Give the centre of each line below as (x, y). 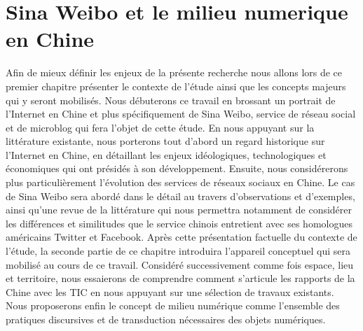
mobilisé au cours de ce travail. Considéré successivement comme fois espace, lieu (180, 264)
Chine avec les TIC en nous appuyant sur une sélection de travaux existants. (170, 291)
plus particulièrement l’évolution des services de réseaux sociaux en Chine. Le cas (180, 182)
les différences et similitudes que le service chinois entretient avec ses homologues (179, 223)
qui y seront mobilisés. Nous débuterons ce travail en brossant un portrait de (171, 100)
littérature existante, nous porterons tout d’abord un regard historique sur (165, 141)
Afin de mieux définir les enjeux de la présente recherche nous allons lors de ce (174, 72)
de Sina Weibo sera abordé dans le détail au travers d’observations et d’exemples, (180, 196)
